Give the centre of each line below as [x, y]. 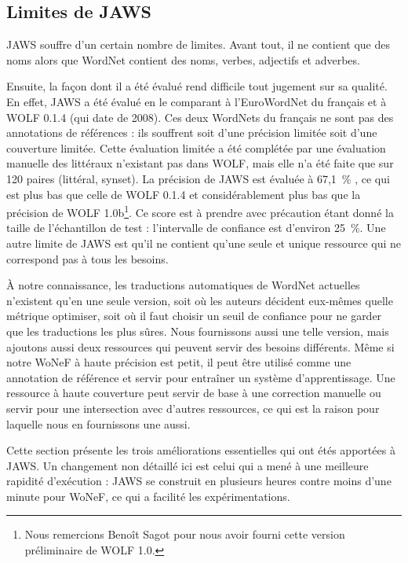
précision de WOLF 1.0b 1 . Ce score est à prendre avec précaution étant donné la [200, 211]
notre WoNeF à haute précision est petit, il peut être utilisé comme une [179, 362]
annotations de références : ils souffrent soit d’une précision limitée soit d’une [192, 132]
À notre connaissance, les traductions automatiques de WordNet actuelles [183, 285]
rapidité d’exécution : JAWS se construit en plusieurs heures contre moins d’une [199, 481]
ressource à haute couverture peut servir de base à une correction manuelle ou [194, 393]
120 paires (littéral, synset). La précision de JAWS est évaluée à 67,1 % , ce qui [198, 178]
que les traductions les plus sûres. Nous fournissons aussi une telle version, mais [198, 331]
